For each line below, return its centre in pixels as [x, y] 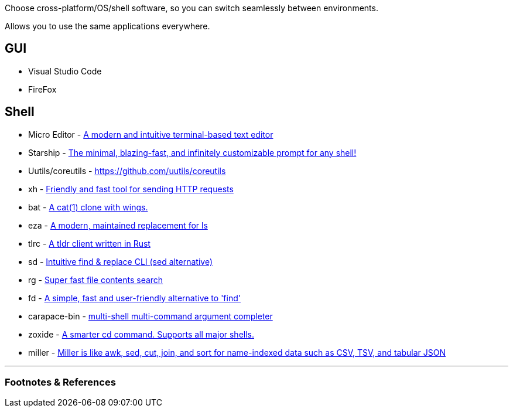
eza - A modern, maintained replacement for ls [118, 225]
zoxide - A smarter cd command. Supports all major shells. [141, 334]
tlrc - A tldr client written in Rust [89, 243]
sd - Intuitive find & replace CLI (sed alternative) [121, 261]
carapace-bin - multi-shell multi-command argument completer [151, 316]
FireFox [42, 89]
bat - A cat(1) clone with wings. [88, 207]
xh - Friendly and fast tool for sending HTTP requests [131, 189]
